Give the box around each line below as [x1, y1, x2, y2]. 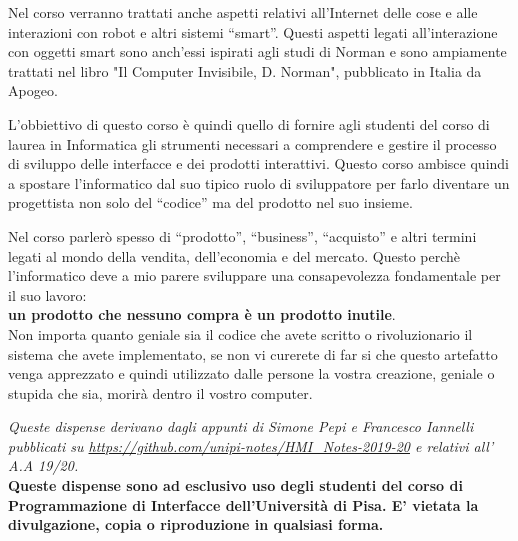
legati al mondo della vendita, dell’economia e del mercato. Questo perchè [8, 245, 461, 266]
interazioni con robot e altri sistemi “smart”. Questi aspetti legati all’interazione [8, 21, 498, 42]
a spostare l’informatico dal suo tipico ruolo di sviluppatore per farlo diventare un [8, 172, 510, 193]
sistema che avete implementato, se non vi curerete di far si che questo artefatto [8, 343, 498, 364]
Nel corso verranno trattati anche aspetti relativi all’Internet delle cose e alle [8, 2, 478, 22]
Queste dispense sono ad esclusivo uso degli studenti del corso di [8, 475, 463, 496]
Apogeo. [8, 80, 58, 101]
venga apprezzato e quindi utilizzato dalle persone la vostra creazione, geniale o [8, 363, 495, 384]
